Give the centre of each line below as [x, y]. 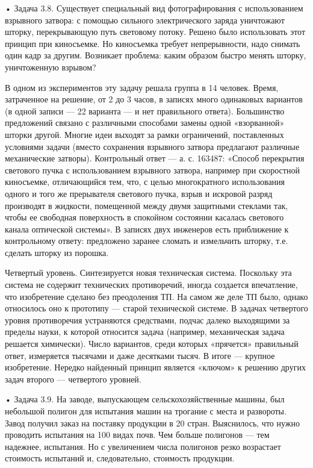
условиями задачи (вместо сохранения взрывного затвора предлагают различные [152, 146]
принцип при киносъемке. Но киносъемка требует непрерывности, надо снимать [153, 43]
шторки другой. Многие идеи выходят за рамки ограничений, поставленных [144, 134]
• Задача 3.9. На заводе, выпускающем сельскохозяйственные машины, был [145, 399]
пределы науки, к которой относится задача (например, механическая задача [145, 332]
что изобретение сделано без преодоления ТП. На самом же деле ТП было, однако [156, 296]
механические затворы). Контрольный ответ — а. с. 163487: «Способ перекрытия [155, 158]
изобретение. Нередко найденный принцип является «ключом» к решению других [155, 367]
